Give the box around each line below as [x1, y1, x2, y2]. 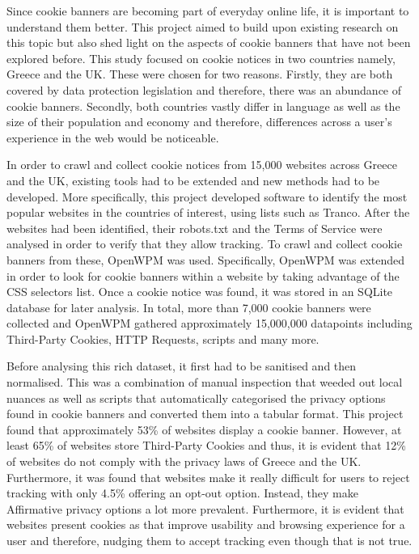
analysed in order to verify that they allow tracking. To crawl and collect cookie [6, 235, 403, 252]
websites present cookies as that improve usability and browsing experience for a [6, 516, 405, 533]
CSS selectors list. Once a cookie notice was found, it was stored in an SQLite [6, 283, 393, 300]
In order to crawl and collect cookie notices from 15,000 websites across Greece [6, 156, 397, 173]
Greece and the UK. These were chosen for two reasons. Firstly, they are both [6, 66, 393, 82]
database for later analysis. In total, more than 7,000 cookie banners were [6, 298, 371, 315]
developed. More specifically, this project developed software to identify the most [6, 188, 408, 205]
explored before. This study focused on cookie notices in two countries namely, [6, 49, 396, 66]
